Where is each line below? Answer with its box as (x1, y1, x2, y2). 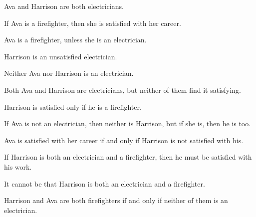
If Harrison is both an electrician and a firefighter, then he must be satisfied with (4, 152, 252, 162)
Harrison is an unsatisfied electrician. (4, 51, 117, 61)
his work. (4, 161, 32, 172)
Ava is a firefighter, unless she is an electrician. (4, 34, 147, 45)
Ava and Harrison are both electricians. (4, 1, 124, 11)
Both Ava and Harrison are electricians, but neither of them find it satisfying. (4, 84, 241, 95)
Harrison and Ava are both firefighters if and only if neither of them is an (4, 195, 228, 206)
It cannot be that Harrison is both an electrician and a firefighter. (4, 178, 205, 189)
